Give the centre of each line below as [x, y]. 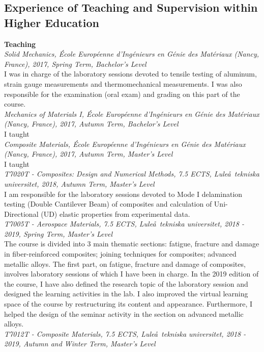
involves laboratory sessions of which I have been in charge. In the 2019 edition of [131, 274]
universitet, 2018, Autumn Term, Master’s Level [79, 183]
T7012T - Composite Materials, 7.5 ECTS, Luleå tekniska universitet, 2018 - [125, 333]
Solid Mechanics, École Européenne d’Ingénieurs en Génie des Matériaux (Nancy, [132, 54]
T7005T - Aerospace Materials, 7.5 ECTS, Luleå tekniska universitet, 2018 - [124, 224]
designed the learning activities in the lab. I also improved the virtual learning [126, 294]
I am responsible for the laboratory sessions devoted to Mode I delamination [123, 194]
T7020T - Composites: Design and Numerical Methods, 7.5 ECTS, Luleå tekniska [132, 174]
